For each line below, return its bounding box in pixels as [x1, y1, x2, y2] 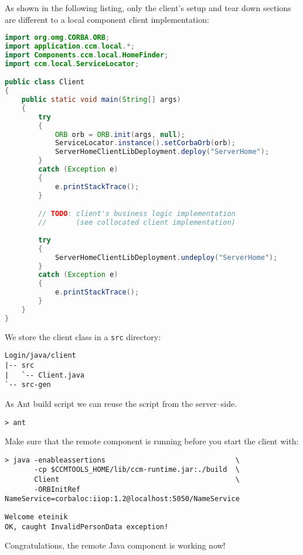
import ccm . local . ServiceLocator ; [5, 59, 139, 68]
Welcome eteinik [5, 513, 68, 522]
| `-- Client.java [5, 371, 85, 379]
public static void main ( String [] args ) [21, 95, 181, 104]
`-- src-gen [5, 381, 51, 389]
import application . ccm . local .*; [5, 42, 135, 51]
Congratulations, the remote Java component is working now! [5, 539, 226, 551]
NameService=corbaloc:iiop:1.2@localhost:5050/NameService [5, 495, 240, 503]
